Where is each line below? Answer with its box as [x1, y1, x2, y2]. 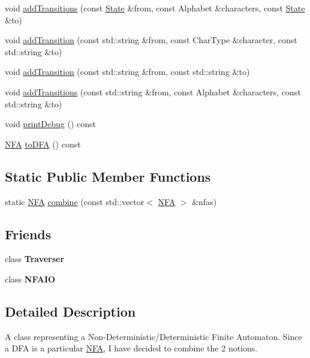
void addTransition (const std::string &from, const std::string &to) [5, 65, 250, 78]
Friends [5, 224, 52, 243]
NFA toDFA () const [5, 137, 81, 150]
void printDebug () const [5, 118, 97, 130]
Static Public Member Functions [5, 167, 211, 185]
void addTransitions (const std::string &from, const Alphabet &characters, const [5, 85, 301, 98]
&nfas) [192, 195, 217, 207]
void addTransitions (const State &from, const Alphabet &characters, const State [5, 2, 305, 14]
